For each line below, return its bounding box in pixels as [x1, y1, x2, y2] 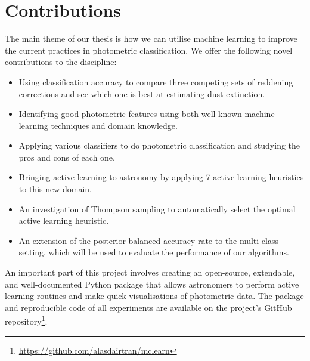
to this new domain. [18, 183, 92, 195]
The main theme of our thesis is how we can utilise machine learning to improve [5, 32, 297, 45]
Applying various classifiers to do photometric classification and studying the [18, 139, 300, 152]
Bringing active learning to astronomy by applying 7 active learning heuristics [18, 171, 304, 183]
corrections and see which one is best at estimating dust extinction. [18, 87, 265, 100]
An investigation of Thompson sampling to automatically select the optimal [18, 202, 296, 215]
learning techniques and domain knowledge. [18, 119, 178, 131]
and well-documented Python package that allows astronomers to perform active [5, 277, 299, 290]
